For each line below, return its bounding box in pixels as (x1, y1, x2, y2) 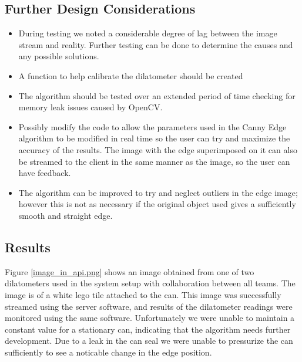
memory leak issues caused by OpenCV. (18, 101, 163, 113)
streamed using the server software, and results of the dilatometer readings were (5, 300, 293, 312)
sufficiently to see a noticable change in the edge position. (5, 346, 212, 358)
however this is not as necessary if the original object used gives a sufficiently (18, 198, 296, 210)
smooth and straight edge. (18, 209, 113, 221)
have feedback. (18, 167, 71, 179)
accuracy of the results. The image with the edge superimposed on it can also (18, 143, 297, 155)
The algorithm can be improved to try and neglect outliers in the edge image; (18, 186, 298, 198)
